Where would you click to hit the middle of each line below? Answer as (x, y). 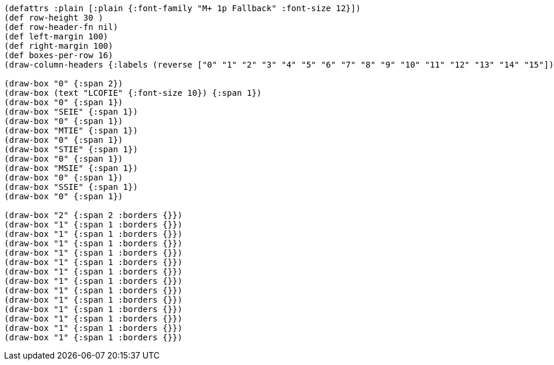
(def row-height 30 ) (54, 18)
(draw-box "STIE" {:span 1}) (71, 149)
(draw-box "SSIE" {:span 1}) (71, 187)
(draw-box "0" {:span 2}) (64, 83)
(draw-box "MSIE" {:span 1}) (71, 168)
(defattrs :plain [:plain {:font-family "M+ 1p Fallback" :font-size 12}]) (182, 8)
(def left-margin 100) (56, 36)
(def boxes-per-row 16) (59, 55)
